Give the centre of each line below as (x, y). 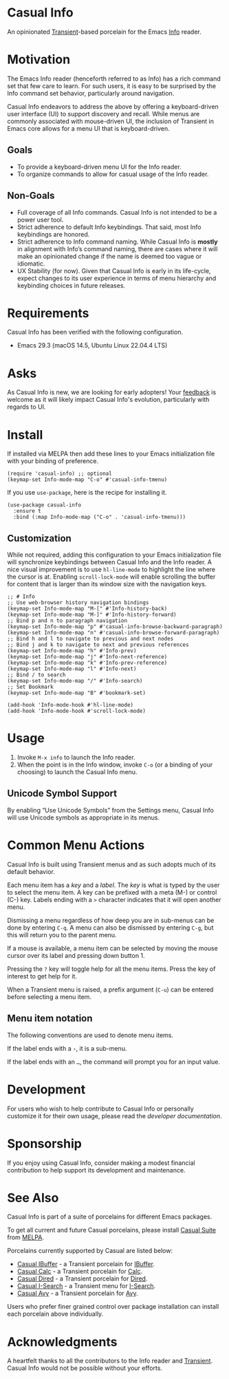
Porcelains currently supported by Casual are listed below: (90, 1251)
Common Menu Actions (76, 845)
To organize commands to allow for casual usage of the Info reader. (113, 174)
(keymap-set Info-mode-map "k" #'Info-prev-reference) (87, 663)
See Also (33, 1198)
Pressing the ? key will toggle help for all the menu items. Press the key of (111, 969)
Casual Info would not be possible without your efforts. (85, 1368)
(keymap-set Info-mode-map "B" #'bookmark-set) (77, 693)
